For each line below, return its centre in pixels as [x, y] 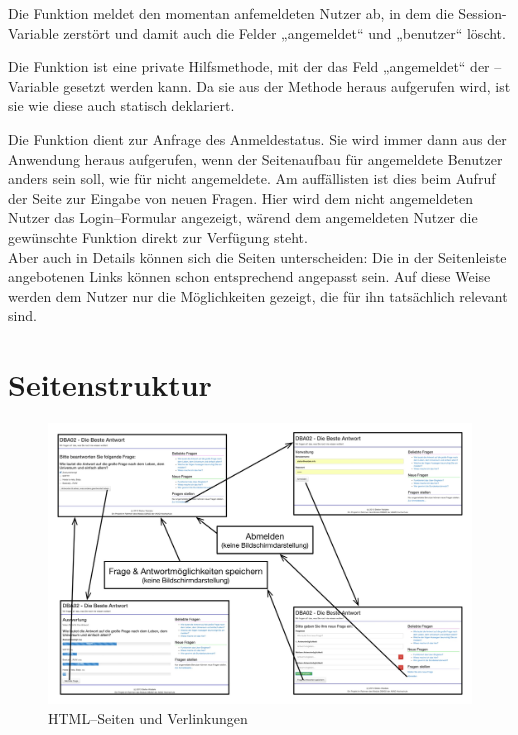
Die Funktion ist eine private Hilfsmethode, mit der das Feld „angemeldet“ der [249, 66]
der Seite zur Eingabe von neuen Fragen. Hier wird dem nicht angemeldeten [240, 197]
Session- [482, 13]
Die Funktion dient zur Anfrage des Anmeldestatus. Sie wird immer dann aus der [257, 138]
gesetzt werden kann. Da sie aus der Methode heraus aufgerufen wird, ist [287, 85]
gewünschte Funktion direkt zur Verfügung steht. [158, 236]
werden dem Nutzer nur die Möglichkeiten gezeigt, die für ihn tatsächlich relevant [258, 295]
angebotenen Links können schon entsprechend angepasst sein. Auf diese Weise [249, 276]
